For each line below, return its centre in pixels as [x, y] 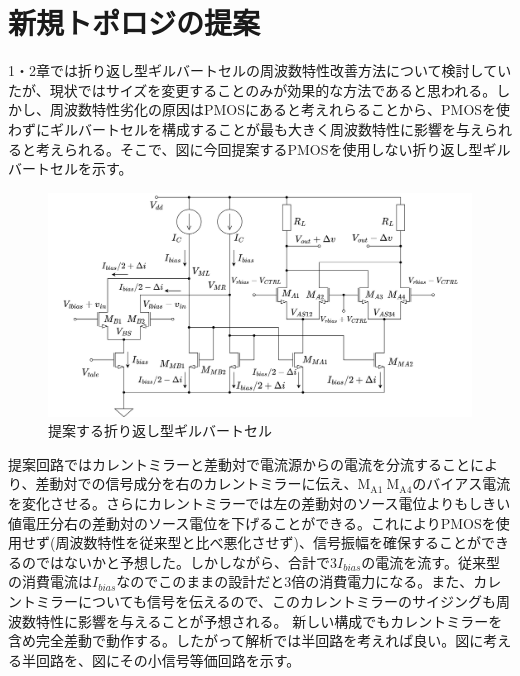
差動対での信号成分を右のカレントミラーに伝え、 [196, 483]
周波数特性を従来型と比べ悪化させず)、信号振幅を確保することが [268, 542]
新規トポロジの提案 [134, 22]
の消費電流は [50, 581]
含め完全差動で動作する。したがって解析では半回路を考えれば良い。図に [246, 640]
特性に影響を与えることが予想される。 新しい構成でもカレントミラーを [269, 620]
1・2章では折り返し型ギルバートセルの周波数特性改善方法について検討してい [260, 70]
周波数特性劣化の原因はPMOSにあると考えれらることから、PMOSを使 [280, 109]
